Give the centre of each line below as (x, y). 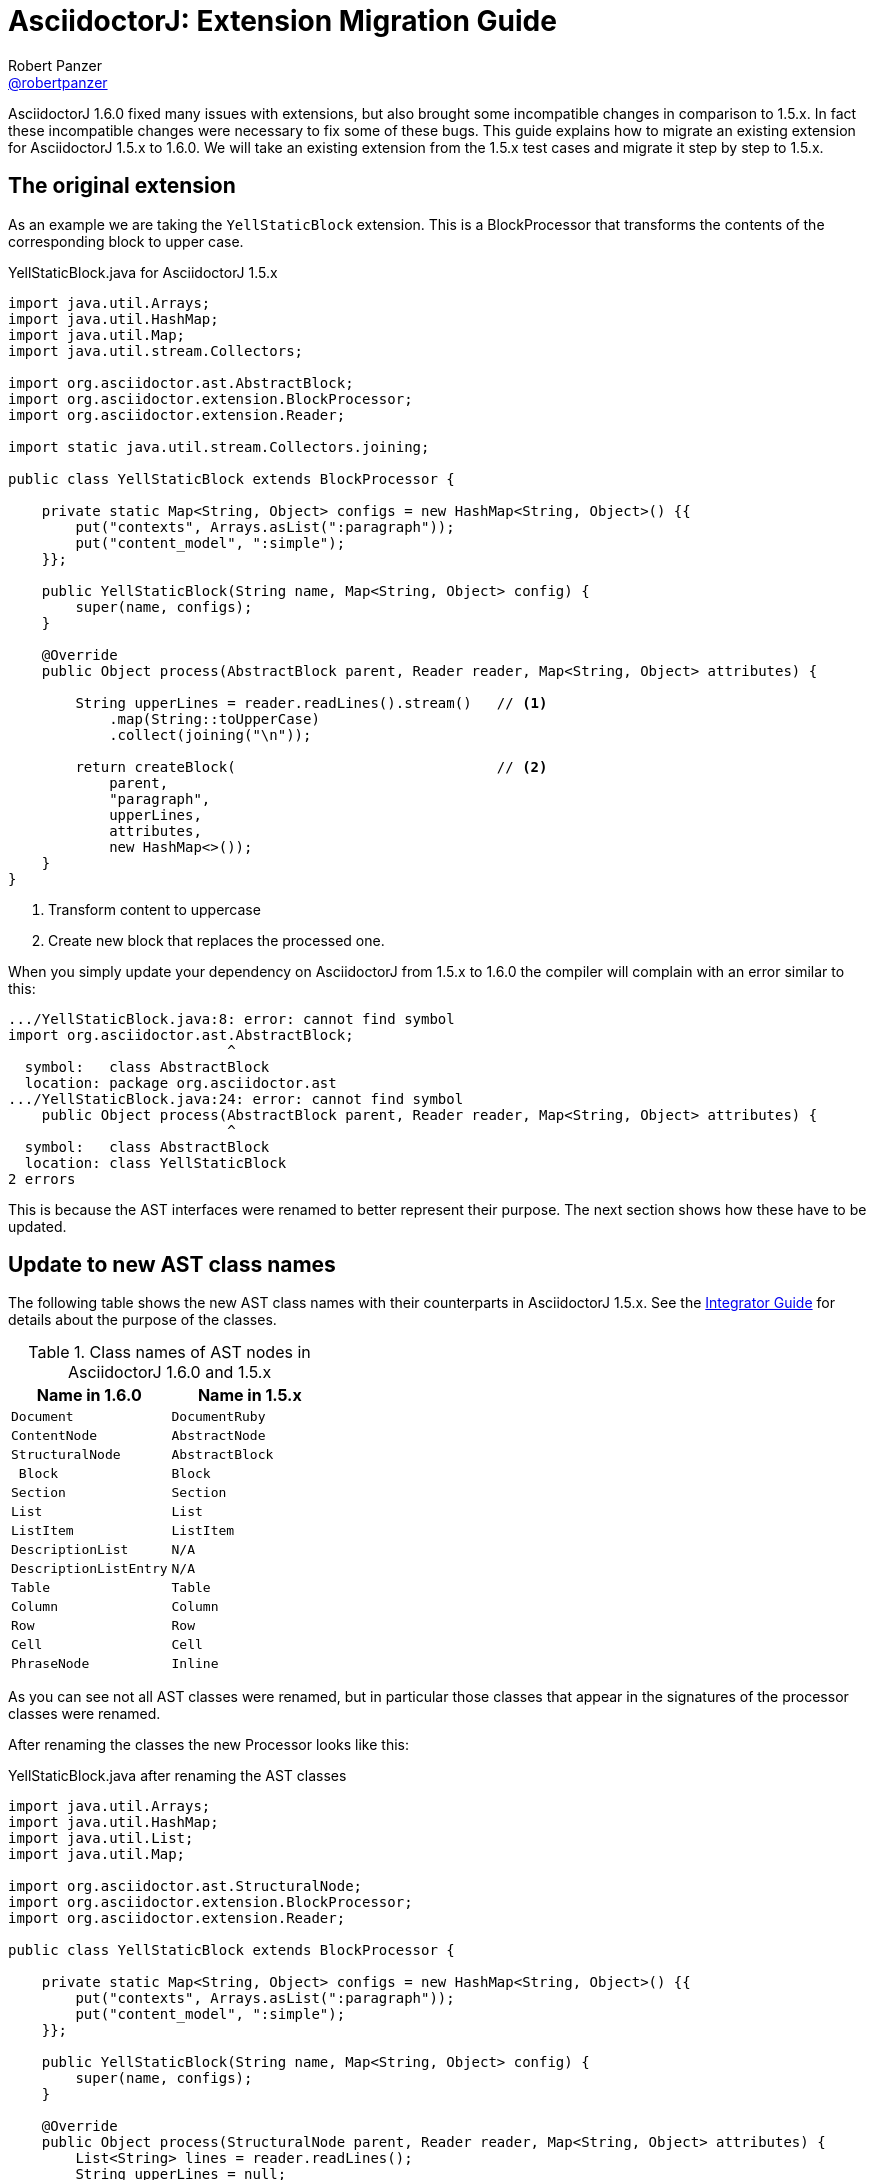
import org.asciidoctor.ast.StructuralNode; (185, 1886)
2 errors (42, 1178)
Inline (195, 1664)
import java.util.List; (101, 1838)
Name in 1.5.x (249, 1395)
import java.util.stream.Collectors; (156, 350)
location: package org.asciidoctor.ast (180, 1082)
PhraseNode (50, 1664)
